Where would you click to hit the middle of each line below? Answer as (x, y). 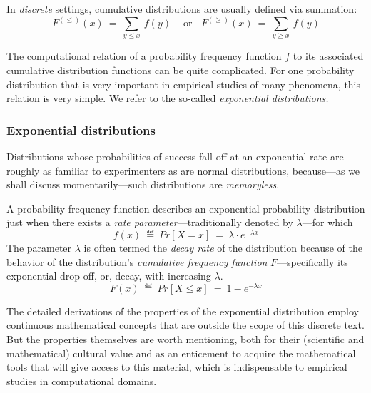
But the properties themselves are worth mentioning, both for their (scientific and (185, 339)
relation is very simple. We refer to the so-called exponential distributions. (168, 98)
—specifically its (312, 261)
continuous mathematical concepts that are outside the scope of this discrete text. (185, 325)
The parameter (39, 247)
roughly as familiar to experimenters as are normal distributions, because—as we (183, 170)
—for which (327, 222)
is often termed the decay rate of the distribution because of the (223, 247)
